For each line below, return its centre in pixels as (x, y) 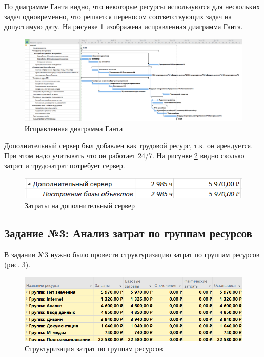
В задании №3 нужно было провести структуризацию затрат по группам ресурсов (132, 254)
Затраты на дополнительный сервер (80, 205)
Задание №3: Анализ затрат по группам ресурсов (128, 233)
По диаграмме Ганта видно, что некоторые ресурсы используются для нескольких (132, 6)
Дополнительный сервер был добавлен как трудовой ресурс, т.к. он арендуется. (129, 145)
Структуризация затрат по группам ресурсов (94, 348)
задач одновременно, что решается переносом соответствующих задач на (118, 16)
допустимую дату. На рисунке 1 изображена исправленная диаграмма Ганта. (124, 26)
